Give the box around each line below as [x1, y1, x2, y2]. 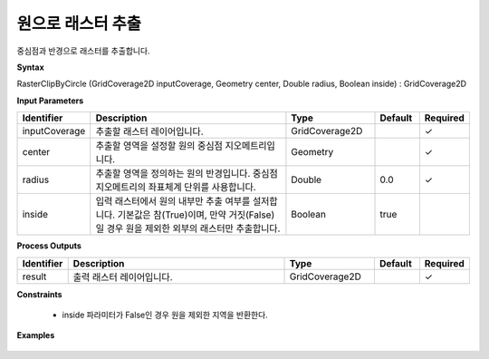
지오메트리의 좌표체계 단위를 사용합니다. [95, 181, 257, 194]
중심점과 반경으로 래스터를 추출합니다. [16, 45, 150, 56]
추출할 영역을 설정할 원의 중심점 [95, 140, 224, 152]
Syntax [16, 62, 44, 73]
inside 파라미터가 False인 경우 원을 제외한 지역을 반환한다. [62, 309, 269, 320]
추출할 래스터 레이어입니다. [95, 125, 204, 138]
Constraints [16, 288, 62, 299]
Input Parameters [16, 95, 84, 106]
